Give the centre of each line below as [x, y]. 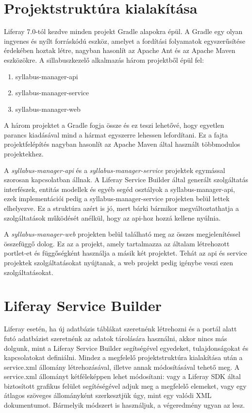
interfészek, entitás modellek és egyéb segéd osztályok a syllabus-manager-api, [119, 189]
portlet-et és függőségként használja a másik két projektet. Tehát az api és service [126, 253]
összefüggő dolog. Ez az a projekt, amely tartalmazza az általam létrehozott [117, 243]
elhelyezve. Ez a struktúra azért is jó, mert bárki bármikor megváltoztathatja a [121, 208]
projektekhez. [24, 154]
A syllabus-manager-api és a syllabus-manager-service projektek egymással [115, 170]
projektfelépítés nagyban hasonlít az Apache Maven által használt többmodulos [122, 144]
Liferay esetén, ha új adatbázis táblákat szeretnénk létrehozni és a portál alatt [120, 329]
